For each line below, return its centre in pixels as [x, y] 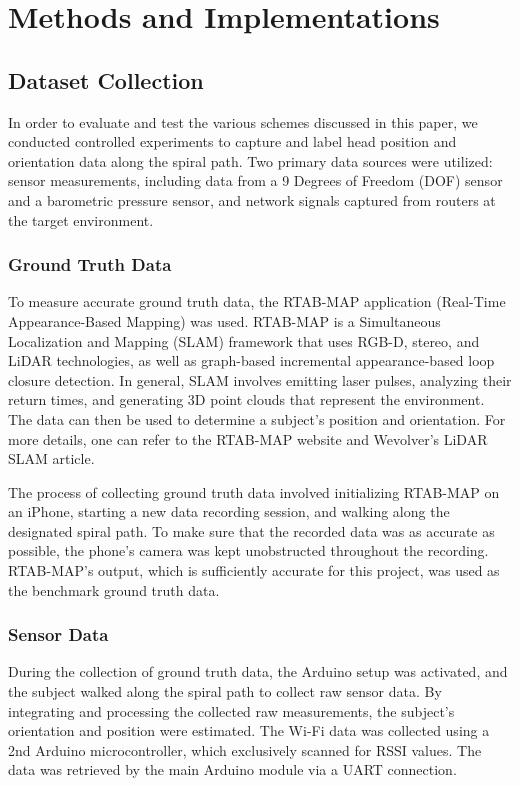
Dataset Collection [106, 79]
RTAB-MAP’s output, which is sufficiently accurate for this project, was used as [254, 570]
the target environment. [81, 219]
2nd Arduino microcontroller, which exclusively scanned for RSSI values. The [245, 749]
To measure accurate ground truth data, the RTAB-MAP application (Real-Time [257, 301]
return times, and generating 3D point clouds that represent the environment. [246, 399]
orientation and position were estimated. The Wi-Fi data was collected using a [249, 730]
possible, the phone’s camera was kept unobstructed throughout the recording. [248, 550]
